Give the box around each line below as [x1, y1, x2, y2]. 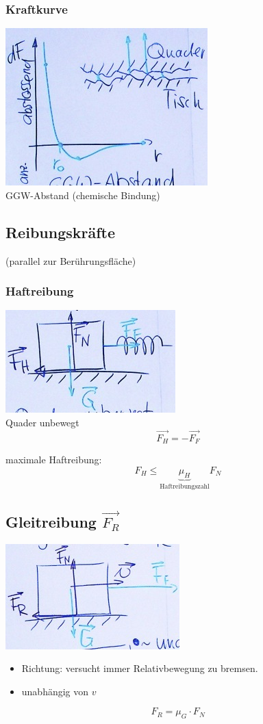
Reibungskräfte [5, 221, 116, 242]
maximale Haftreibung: [5, 452, 102, 467]
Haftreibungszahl [160, 482, 210, 490]
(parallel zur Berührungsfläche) [5, 253, 136, 268]
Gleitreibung [5, 510, 97, 532]
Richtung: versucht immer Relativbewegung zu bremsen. [21, 661, 258, 675]
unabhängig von [21, 684, 89, 698]
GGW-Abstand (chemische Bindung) [5, 188, 160, 202]
